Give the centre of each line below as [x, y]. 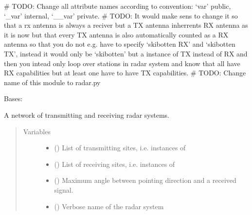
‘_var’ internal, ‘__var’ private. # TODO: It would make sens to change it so [121, 15]
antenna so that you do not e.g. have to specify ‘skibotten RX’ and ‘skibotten [120, 44]
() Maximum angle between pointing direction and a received [145, 180]
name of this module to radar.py [52, 82]
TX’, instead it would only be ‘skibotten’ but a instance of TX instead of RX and [126, 53]
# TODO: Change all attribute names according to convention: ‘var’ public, [117, 6]
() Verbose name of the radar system [109, 206]
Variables [37, 131]
